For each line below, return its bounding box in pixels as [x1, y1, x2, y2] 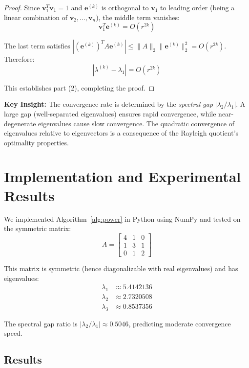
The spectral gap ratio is [4, 318, 78, 328]
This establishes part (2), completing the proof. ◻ [4, 82, 155, 92]
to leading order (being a [160, 2, 235, 12]
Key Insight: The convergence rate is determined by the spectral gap [4, 99, 213, 109]
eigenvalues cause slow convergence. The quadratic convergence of [38, 118, 235, 128]
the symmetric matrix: [4, 223, 71, 233]
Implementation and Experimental [4, 166, 241, 186]
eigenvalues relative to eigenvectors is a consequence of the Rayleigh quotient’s [4, 128, 239, 138]
